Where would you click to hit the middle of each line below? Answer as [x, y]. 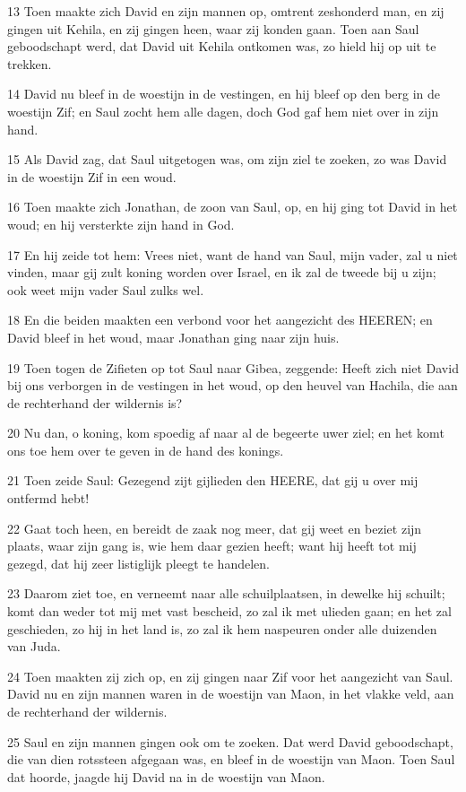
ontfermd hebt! [48, 498]
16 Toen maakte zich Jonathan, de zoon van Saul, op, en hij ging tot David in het [233, 207]
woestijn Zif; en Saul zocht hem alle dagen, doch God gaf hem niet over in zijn [223, 111]
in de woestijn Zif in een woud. [92, 176]
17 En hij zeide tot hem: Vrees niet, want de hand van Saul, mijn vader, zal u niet [233, 254]
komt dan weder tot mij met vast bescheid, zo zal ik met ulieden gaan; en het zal [229, 611]
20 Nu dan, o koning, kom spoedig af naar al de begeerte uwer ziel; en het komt [226, 433]
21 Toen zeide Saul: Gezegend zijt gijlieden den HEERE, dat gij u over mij [213, 480]
